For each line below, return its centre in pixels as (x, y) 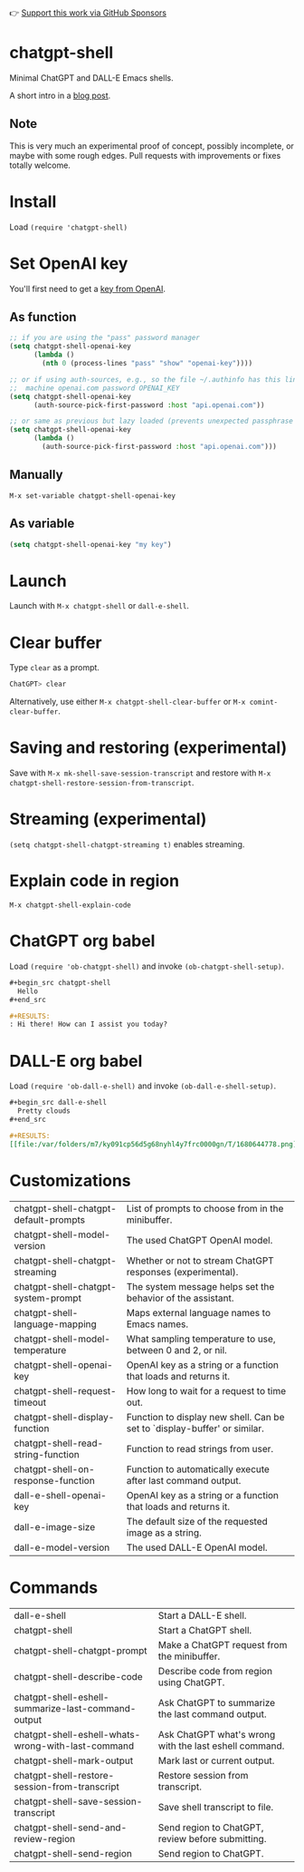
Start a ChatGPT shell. (205, 1630)
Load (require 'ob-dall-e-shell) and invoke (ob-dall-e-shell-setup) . (143, 1086)
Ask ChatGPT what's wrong (217, 1734)
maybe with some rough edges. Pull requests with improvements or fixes (145, 155)
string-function (47, 1454)
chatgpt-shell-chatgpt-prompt (81, 1651)
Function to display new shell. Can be (205, 1417)
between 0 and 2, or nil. (177, 1350)
